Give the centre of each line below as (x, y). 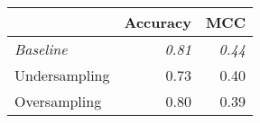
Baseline (41, 49)
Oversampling (58, 101)
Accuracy (158, 22)
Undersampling (62, 75)
